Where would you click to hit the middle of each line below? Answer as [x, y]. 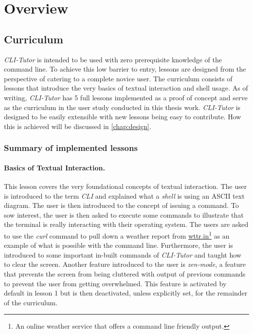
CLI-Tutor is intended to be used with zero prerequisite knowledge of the [113, 59]
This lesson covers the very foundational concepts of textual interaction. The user [126, 186]
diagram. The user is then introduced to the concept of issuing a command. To [121, 205]
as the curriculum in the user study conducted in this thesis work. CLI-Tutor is [122, 107]
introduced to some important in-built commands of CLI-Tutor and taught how [123, 254]
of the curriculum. [31, 302]
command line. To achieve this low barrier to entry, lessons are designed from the [125, 69]
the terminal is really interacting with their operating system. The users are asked [126, 224]
